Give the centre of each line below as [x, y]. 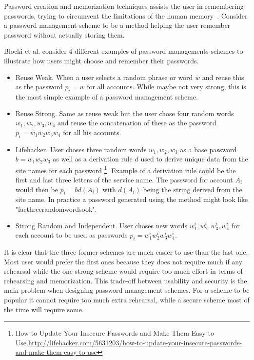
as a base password [208, 149]
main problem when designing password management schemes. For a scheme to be [127, 290]
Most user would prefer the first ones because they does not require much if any [123, 261]
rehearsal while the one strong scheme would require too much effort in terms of [123, 271]
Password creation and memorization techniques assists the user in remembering [124, 6]
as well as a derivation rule [93, 159]
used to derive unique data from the [194, 159]
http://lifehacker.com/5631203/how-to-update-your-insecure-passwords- [135, 342]
